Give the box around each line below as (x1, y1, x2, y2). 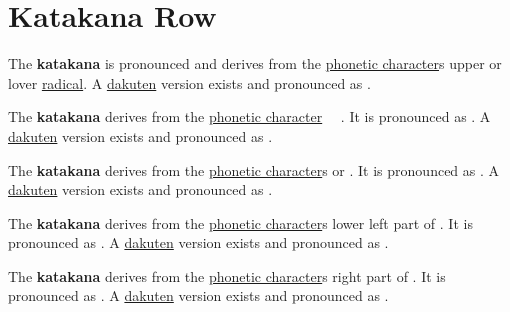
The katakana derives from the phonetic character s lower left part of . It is (8, 212, 473, 233)
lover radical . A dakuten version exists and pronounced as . (8, 72, 371, 93)
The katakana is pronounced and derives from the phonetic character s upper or (8, 53, 502, 74)
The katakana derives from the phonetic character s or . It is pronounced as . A (8, 159, 500, 180)
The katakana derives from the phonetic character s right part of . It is (8, 265, 446, 286)
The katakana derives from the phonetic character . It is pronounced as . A (8, 106, 491, 127)
